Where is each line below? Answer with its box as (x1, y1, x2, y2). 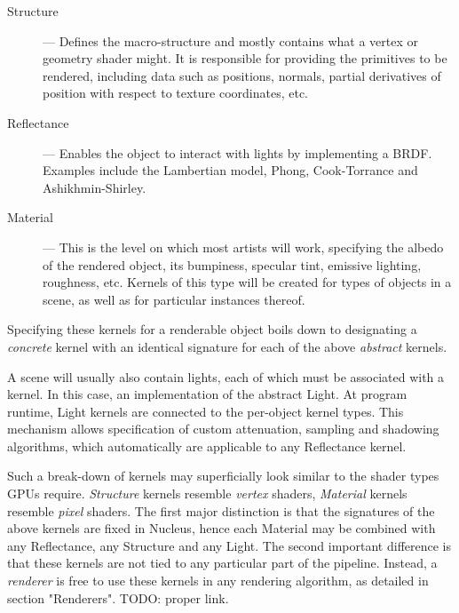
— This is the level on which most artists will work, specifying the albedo (43, 237, 444, 256)
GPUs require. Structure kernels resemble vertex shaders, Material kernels (7, 484, 408, 503)
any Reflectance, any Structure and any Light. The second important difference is (7, 536, 452, 554)
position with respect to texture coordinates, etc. (43, 84, 309, 102)
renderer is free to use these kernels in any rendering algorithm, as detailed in (7, 571, 429, 590)
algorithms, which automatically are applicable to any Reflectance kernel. (7, 436, 407, 455)
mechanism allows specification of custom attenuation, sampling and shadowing (7, 419, 439, 438)
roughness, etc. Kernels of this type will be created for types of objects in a (43, 273, 452, 291)
